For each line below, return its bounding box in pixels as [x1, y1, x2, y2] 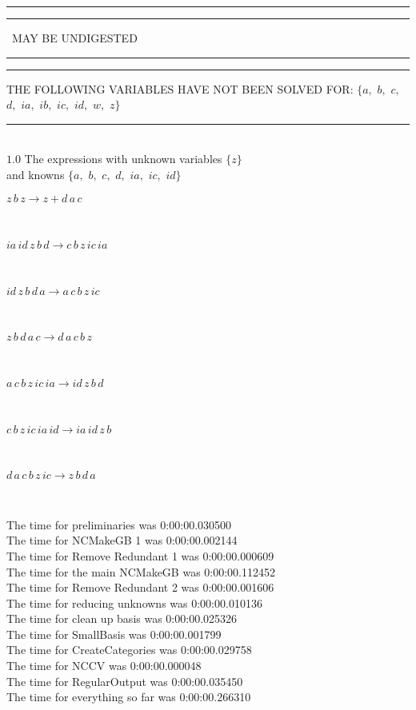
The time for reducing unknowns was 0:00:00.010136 [6, 594, 262, 611]
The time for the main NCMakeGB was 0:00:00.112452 [6, 563, 275, 580]
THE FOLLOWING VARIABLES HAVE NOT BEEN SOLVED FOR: [6, 80, 354, 97]
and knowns [6, 166, 65, 182]
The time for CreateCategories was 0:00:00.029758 [6, 641, 252, 658]
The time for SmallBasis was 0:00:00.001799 [6, 625, 222, 642]
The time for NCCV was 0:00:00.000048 [6, 657, 202, 674]
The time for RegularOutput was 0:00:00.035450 [6, 672, 243, 689]
